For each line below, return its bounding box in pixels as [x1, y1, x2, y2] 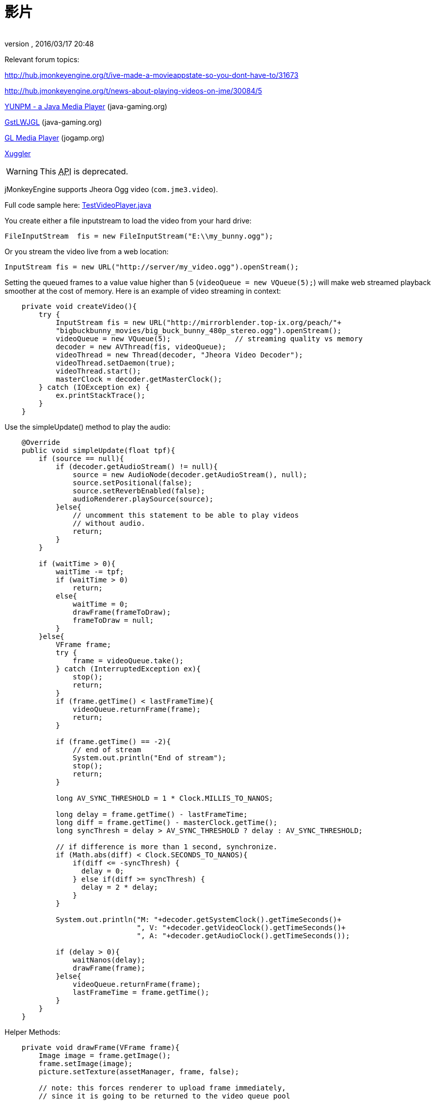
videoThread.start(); [56, 366, 141, 375]
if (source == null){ [38, 454, 124, 463]
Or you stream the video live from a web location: [5, 247, 169, 256]
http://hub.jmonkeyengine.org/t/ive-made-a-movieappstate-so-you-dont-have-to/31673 [5, 70, 298, 79]
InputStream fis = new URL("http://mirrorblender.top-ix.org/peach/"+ [56, 318, 341, 327]
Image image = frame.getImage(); [38, 1051, 171, 1060]
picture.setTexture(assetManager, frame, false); [38, 1067, 239, 1076]
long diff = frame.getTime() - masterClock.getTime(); [56, 818, 278, 827]
